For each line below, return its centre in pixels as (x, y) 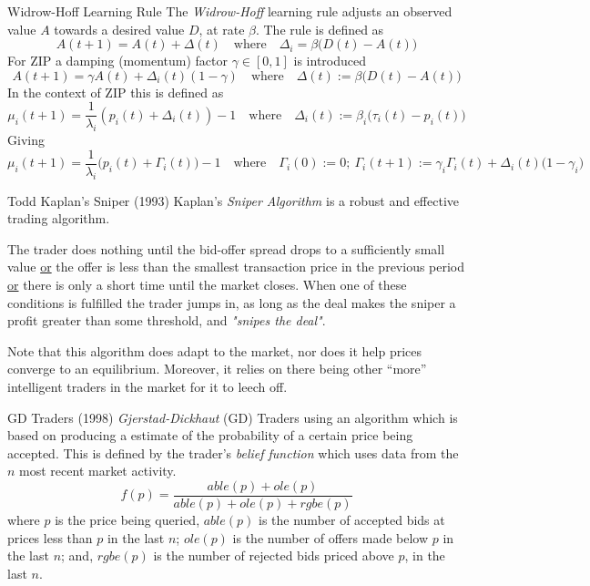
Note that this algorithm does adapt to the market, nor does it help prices (215, 350)
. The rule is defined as (320, 29)
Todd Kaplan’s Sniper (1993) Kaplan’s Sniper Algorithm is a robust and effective (233, 200)
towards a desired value (119, 29)
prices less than (50, 537)
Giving (26, 140)
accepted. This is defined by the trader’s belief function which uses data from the (233, 452)
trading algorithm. (59, 218)
